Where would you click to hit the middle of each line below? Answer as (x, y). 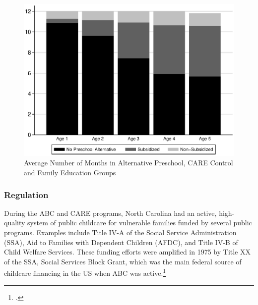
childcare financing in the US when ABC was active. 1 (85, 272)
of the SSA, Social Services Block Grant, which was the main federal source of (123, 261)
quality (15, 223)
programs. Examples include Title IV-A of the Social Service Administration (120, 232)
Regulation (26, 194)
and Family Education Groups (70, 172)
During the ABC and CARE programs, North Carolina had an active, (110, 213)
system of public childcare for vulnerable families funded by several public (140, 223)
